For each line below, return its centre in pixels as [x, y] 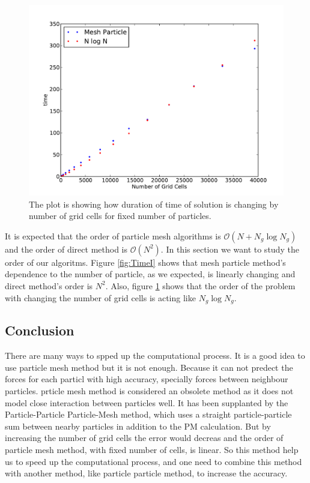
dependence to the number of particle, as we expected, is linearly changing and [150, 274]
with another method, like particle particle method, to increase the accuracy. [146, 473]
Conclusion [40, 330]
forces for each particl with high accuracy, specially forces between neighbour [147, 379]
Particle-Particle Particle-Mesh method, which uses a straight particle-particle [148, 414]
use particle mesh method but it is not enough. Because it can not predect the [149, 367]
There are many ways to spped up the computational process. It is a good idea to [155, 355]
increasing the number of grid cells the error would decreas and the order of [144, 438]
